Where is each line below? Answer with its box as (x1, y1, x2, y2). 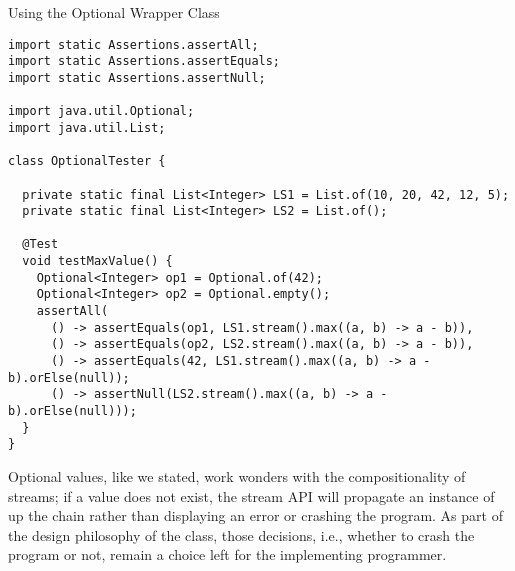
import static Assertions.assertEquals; (8, 54, 281, 69)
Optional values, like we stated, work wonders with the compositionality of (8, 466, 466, 486)
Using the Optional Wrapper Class (8, 2, 220, 22)
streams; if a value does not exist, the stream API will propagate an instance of (8, 485, 495, 506)
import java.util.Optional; (8, 104, 195, 119)
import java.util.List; (8, 120, 166, 135)
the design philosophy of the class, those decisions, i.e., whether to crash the (8, 524, 475, 545)
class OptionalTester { (8, 154, 166, 169)
